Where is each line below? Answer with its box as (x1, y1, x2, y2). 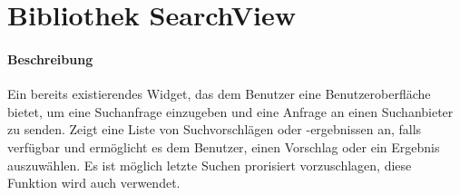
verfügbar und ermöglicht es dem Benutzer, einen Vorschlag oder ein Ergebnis (7, 137, 440, 156)
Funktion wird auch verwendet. (7, 173, 181, 192)
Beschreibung (7, 49, 93, 68)
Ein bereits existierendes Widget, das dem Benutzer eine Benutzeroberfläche (7, 84, 431, 103)
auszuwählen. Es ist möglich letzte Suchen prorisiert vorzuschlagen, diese (7, 155, 412, 174)
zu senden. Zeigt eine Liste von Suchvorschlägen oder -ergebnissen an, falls (7, 120, 422, 139)
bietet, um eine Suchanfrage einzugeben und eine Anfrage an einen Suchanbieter (7, 102, 454, 121)
